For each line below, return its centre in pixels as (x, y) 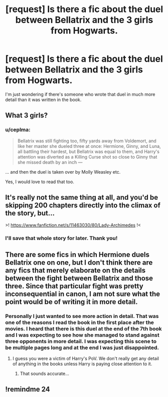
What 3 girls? (27, 115)
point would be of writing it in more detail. (71, 302)
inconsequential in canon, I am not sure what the (83, 294)
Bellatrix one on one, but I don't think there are (79, 262)
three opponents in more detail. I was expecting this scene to (81, 341)
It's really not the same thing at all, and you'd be (82, 197)
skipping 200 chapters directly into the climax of (83, 206)
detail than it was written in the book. (43, 100)
